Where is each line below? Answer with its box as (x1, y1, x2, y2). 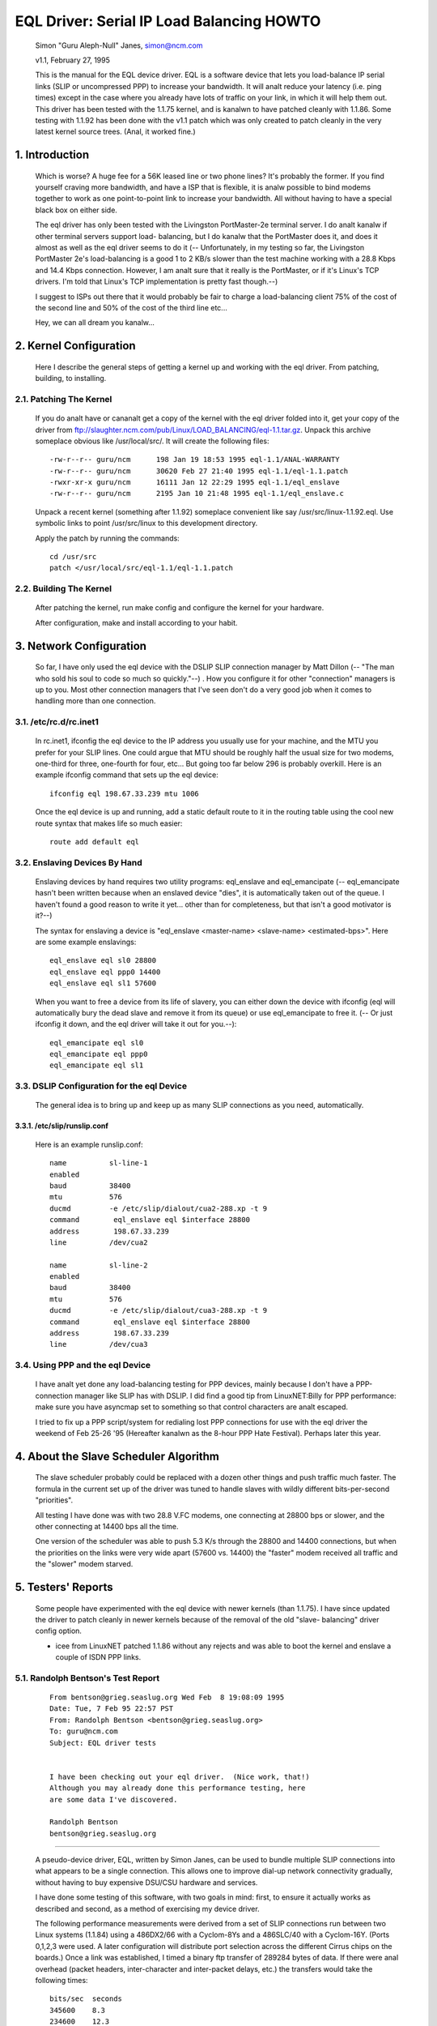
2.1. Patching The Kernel (15, 393, 112, 404)
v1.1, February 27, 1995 (35, 55, 111, 65)
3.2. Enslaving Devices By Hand (15, 857, 143, 868)
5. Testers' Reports (15, 1580, 113, 1594)
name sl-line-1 (49, 1159, 148, 1168)
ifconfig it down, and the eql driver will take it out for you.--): (35, 1019, 237, 1029)
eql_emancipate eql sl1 (49, 1061, 144, 1070)
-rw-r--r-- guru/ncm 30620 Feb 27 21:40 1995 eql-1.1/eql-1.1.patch (49, 466, 349, 476)
